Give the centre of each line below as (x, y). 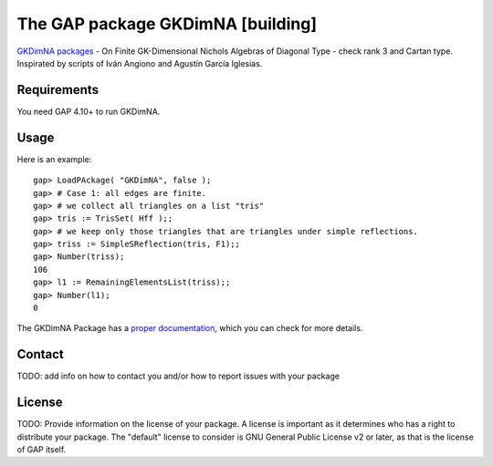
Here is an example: (54, 159)
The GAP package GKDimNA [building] (167, 24)
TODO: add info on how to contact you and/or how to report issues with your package (178, 376)
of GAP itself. (42, 450)
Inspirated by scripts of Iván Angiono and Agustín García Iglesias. (140, 63)
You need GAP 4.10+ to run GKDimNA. (89, 111)
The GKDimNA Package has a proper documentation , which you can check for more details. (190, 328)
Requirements (58, 90)
